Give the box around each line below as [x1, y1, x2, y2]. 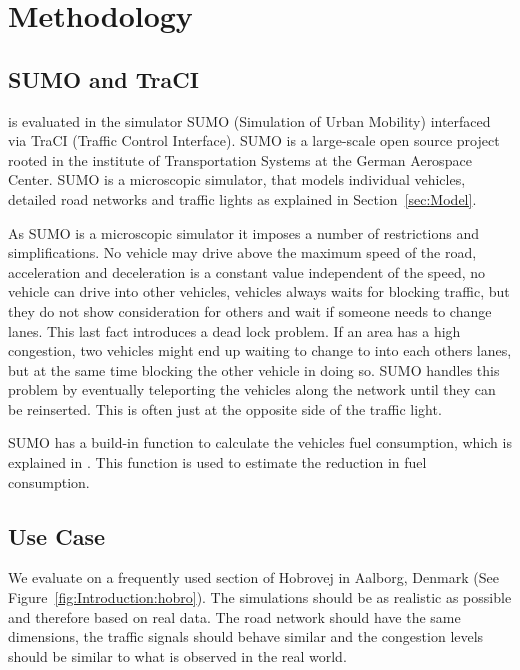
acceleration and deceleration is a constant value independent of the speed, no [8, 261, 486, 282]
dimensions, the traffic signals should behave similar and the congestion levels [8, 626, 484, 647]
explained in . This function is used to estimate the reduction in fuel [8, 452, 427, 473]
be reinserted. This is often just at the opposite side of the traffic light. [8, 398, 442, 419]
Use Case [8, 520, 106, 551]
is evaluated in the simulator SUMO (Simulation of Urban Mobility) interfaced [8, 110, 491, 131]
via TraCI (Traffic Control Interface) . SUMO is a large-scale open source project [8, 130, 500, 151]
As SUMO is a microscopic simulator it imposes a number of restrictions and [8, 222, 479, 243]
